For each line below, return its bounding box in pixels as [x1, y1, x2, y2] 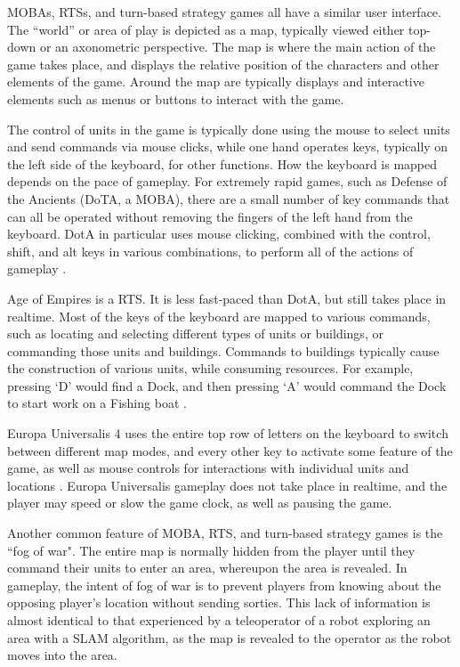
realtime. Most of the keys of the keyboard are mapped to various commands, [7, 306, 431, 325]
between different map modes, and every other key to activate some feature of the [7, 441, 453, 460]
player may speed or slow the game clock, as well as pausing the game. [7, 493, 392, 512]
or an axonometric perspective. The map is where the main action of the [39, 37, 436, 56]
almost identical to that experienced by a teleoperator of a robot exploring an [7, 611, 431, 629]
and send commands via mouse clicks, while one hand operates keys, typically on [7, 137, 448, 156]
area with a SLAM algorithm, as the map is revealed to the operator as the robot [7, 628, 452, 647]
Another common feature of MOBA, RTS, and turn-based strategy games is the [7, 524, 443, 542]
